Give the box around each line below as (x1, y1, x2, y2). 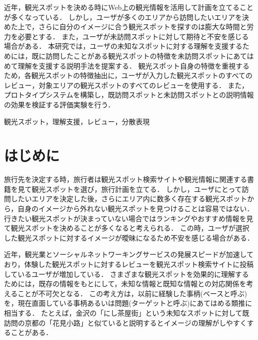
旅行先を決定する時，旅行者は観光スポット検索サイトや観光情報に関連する (4, 174, 247, 184)
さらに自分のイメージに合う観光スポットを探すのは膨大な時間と (38, 21, 247, 32)
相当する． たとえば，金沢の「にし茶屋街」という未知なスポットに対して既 (4, 307, 250, 318)
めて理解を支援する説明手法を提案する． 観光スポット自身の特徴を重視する (4, 60, 250, 71)
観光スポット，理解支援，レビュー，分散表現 (4, 116, 150, 126)
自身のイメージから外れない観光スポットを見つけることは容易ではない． (17, 203, 254, 214)
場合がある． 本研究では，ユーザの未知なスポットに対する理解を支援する (4, 41, 243, 51)
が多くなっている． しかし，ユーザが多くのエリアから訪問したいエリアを (4, 11, 242, 22)
